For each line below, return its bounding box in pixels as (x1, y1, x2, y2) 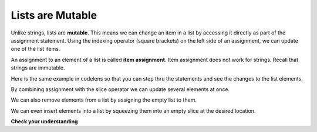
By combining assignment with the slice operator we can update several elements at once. (11, 85, 230, 93)
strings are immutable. (11, 64, 65, 71)
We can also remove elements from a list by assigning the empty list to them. (11, 96, 197, 103)
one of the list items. (11, 46, 60, 53)
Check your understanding (11, 118, 78, 125)
